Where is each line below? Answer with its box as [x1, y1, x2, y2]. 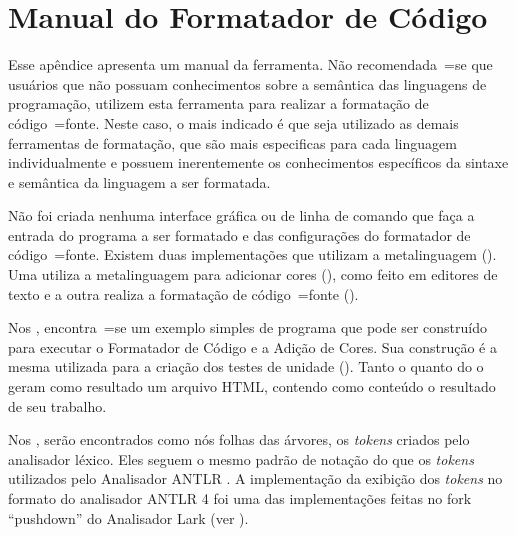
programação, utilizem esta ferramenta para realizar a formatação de [8, 93, 429, 114]
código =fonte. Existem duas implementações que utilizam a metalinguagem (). [8, 244, 497, 265]
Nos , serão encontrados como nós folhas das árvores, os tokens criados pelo [8, 429, 470, 450]
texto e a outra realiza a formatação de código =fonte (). [8, 283, 359, 304]
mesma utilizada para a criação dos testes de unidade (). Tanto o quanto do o [8, 356, 484, 377]
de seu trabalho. [8, 395, 107, 416]
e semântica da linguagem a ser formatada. [8, 171, 271, 192]
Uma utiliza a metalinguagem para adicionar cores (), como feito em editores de [8, 264, 498, 285]
